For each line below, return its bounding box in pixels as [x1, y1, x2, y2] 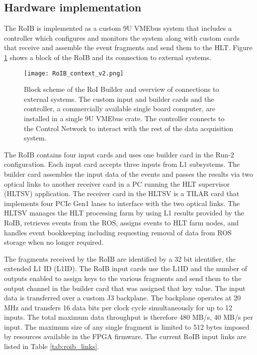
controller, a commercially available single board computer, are [24, 103, 215, 114]
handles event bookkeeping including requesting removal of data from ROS [4, 227, 232, 237]
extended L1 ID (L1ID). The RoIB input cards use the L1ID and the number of [4, 263, 248, 274]
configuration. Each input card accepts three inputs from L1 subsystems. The [4, 159, 240, 169]
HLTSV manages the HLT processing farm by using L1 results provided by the [4, 208, 245, 218]
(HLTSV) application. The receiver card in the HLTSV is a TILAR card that [4, 188, 240, 199]
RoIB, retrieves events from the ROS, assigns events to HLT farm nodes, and [4, 217, 239, 227]
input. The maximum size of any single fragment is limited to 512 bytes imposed [4, 321, 250, 332]
